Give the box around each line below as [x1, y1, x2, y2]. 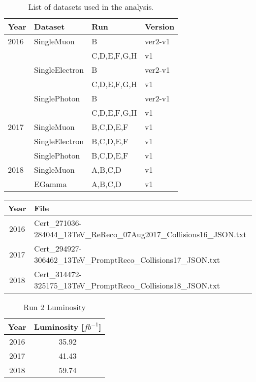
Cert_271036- [34, 217, 82, 228]
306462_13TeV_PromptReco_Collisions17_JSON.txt [34, 254, 220, 265]
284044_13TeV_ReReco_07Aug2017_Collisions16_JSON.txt [34, 228, 247, 240]
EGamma [34, 178, 67, 190]
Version [145, 21, 175, 32]
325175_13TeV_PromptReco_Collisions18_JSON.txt [34, 280, 220, 291]
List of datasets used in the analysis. [28, 1, 154, 12]
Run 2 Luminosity [23, 301, 86, 313]
